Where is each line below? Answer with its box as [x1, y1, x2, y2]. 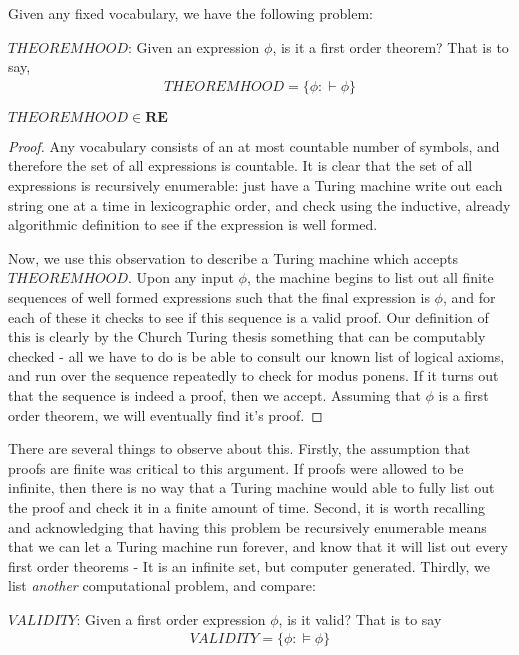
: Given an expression [128, 36, 260, 57]
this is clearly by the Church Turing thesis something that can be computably [8, 326, 486, 347]
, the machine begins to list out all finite [246, 267, 494, 288]
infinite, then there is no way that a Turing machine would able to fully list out [8, 477, 495, 498]
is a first [438, 384, 489, 405]
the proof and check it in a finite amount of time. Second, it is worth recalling [8, 496, 485, 517]
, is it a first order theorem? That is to [272, 36, 509, 57]
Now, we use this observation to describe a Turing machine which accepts [8, 247, 459, 268]
